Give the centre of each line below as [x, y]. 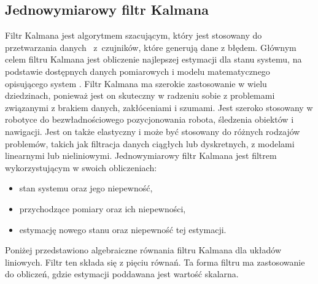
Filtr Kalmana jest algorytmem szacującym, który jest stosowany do [134, 35]
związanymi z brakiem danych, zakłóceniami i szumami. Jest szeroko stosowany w [159, 107]
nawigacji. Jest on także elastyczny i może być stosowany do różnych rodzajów [153, 131]
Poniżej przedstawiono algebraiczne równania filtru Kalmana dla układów [143, 250]
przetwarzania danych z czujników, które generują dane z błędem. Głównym [151, 47]
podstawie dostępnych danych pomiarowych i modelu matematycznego [138, 71]
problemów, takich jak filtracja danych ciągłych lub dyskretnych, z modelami [150, 143]
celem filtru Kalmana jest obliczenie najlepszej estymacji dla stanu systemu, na [153, 59]
